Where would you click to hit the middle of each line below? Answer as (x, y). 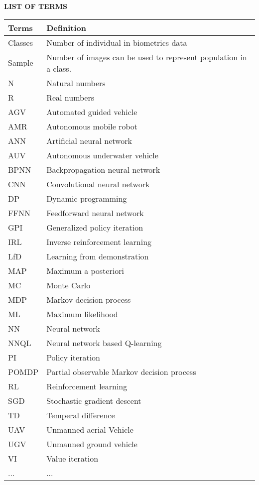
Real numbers (70, 97)
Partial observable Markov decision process (121, 371)
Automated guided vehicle (92, 112)
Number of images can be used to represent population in (147, 57)
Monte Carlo (68, 285)
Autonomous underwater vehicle (102, 155)
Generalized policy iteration (95, 227)
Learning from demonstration (98, 256)
